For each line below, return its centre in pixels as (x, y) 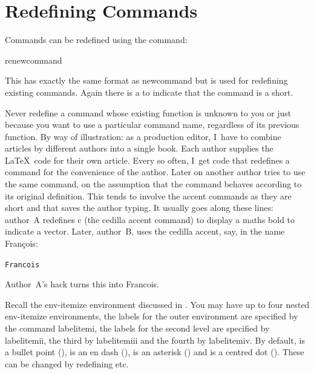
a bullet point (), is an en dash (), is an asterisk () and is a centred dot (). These (155, 352)
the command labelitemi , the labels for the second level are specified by (137, 328)
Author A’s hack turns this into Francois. (82, 284)
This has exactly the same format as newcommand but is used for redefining (146, 80)
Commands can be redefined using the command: (96, 40)
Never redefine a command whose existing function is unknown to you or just (148, 112)
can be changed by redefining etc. (67, 363)
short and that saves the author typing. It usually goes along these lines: (139, 208)
